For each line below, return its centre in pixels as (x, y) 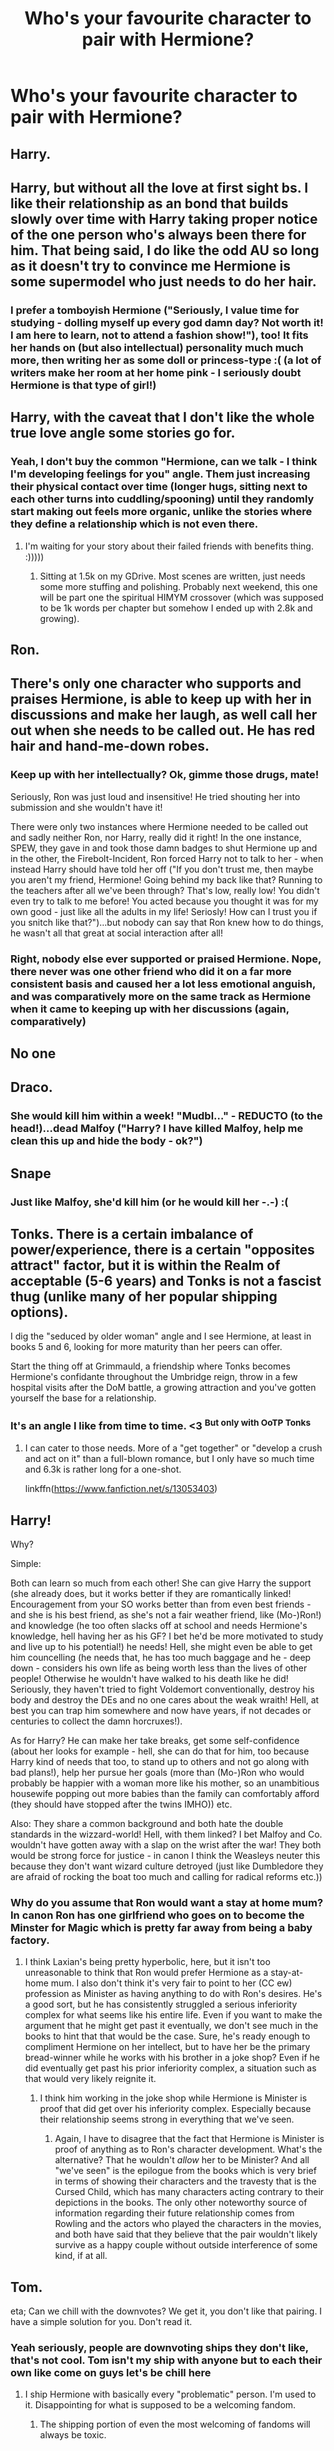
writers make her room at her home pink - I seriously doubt (156, 372)
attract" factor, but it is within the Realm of (145, 1265)
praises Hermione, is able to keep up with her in (161, 699)
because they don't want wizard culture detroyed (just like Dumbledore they (167, 1866)
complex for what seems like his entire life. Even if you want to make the (173, 2015)
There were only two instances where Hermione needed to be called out (159, 826)
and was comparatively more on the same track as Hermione (161, 996)
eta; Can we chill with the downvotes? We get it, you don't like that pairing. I (166, 2311)
